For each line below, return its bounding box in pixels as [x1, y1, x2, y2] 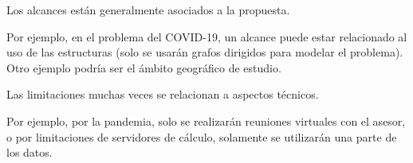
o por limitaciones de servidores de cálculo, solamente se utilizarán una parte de [6, 128, 397, 145]
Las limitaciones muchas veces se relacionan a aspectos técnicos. [6, 86, 319, 103]
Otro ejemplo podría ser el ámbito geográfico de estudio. [6, 59, 281, 76]
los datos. [6, 144, 53, 161]
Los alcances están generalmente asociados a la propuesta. [6, 2, 290, 17]
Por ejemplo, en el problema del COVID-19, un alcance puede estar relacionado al [6, 28, 407, 45]
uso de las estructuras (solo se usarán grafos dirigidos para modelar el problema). [6, 44, 403, 60]
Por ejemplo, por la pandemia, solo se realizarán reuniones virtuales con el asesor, [6, 112, 406, 129]
